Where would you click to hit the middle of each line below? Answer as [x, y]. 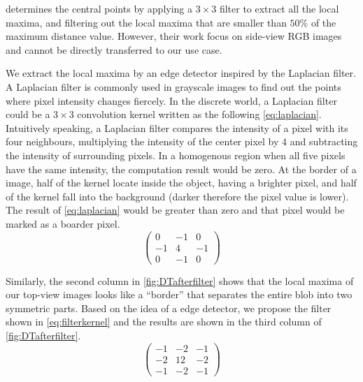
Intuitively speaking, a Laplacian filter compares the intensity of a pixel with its [177, 127]
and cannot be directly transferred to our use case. [114, 49]
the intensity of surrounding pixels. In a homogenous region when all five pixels [176, 155]
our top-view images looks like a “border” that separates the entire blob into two [179, 294]
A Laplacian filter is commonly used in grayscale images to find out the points [173, 86]
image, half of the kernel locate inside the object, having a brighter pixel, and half [181, 183]
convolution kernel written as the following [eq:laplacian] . [199, 114]
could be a [28, 114]
